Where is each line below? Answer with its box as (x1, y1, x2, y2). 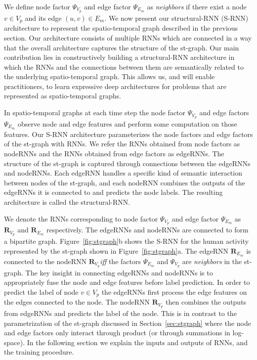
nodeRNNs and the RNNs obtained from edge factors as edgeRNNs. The (4, 148, 224, 158)
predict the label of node (4, 286, 79, 297)
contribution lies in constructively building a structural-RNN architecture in (4, 52, 235, 62)
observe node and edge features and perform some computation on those (17, 118, 237, 129)
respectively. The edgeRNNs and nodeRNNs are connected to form (46, 225, 249, 235)
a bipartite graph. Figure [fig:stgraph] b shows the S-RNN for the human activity (4, 236, 249, 246)
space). (4, 337, 25, 347)
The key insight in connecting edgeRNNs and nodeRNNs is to (25, 267, 213, 277)
